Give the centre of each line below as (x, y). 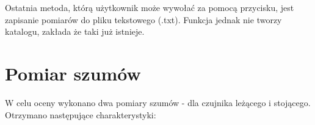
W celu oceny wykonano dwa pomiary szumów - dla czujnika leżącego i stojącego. (158, 102)
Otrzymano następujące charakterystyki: (81, 114)
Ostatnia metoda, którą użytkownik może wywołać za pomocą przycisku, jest (150, 7)
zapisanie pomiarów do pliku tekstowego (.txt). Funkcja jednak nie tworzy (143, 19)
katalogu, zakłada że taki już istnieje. (75, 31)
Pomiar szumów (73, 73)
